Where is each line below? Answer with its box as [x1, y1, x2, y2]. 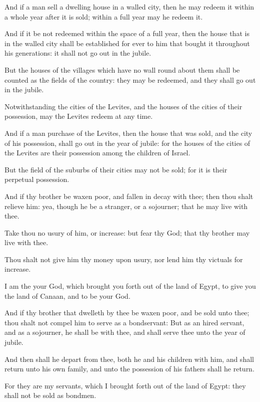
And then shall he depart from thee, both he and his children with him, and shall [4, 353, 254, 364]
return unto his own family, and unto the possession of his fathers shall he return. [4, 363, 254, 374]
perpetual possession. [4, 174, 69, 184]
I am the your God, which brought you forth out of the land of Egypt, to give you [4, 281, 256, 291]
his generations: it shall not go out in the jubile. [4, 48, 151, 58]
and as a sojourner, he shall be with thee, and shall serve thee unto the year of [4, 327, 245, 337]
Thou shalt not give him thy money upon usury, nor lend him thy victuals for [4, 254, 243, 264]
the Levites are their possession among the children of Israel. [4, 147, 190, 158]
